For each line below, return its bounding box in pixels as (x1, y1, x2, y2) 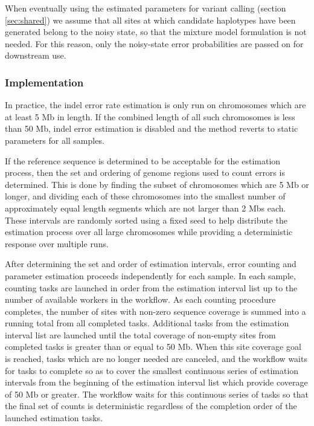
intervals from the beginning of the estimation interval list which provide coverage (5, 376, 308, 389)
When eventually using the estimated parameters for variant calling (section (5, 2, 286, 14)
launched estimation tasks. (5, 411, 103, 424)
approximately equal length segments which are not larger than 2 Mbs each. (5, 201, 286, 214)
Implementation (5, 74, 84, 89)
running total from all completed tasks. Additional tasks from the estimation (5, 317, 289, 329)
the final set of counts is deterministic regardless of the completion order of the (5, 399, 297, 412)
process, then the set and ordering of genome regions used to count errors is (5, 166, 285, 179)
